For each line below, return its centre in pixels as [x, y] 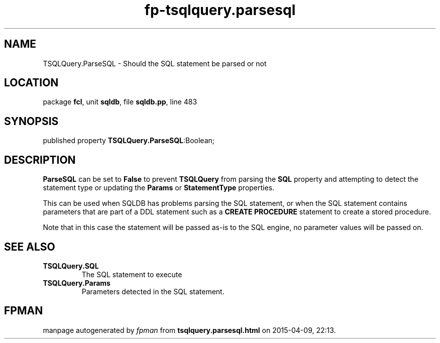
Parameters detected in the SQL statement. [153, 291]
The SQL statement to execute [132, 274]
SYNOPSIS [31, 121]
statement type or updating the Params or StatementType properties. [159, 188]
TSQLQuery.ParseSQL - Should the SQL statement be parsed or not [155, 63]
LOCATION [31, 83]
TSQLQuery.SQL [71, 266]
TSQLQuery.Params [77, 283]
